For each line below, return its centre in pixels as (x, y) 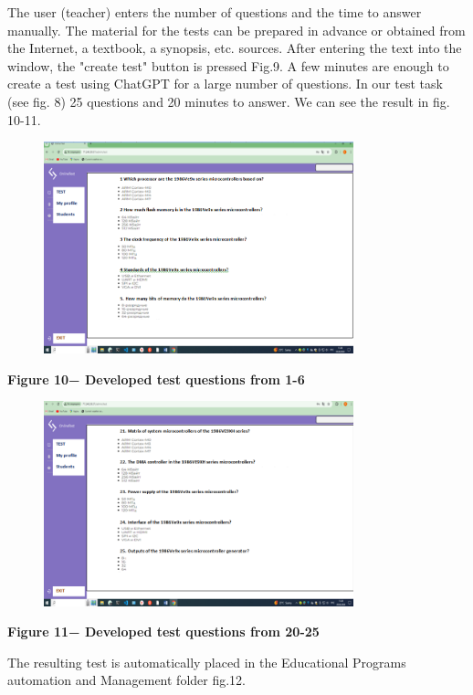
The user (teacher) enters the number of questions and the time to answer (215, 12)
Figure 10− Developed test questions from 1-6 (156, 379)
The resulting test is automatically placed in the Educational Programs (207, 662)
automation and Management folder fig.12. (127, 680)
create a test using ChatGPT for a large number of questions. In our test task (225, 84)
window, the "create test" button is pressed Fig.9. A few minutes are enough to (228, 65)
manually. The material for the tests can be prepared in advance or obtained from (236, 30)
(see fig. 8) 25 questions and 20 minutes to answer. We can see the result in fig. (229, 101)
